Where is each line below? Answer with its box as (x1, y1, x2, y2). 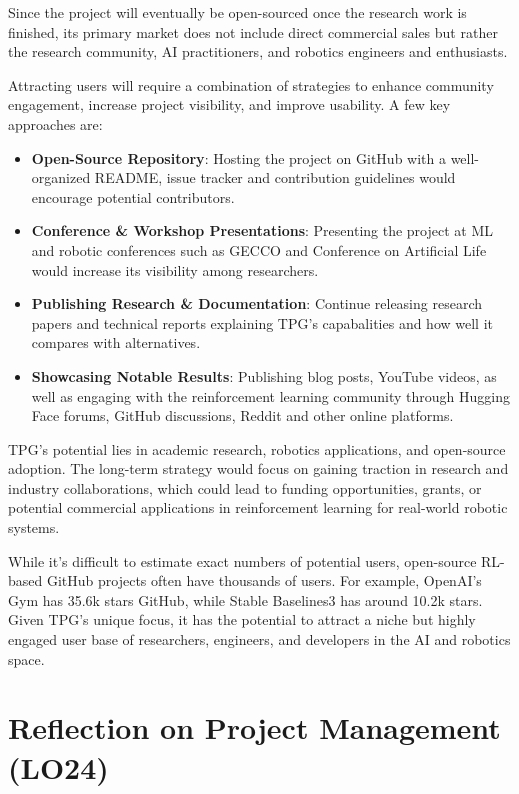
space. (8, 648, 45, 669)
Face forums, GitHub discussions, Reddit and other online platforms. (31, 405, 454, 426)
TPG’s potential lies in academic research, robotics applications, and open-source (8, 438, 506, 459)
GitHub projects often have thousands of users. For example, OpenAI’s (46, 570, 482, 591)
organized (31, 167, 91, 188)
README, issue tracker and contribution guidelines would (94, 167, 456, 188)
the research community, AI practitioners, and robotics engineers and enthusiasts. (8, 41, 508, 62)
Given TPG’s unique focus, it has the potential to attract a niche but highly (8, 609, 476, 630)
